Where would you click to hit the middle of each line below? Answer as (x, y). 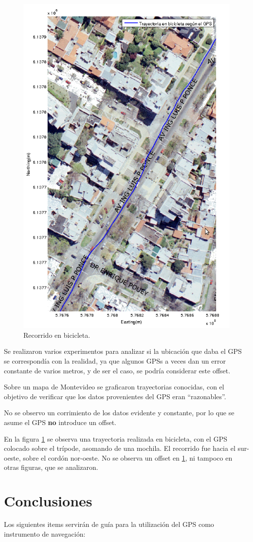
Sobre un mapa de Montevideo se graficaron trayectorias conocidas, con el (114, 387)
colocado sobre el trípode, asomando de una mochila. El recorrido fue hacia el (120, 448)
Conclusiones (48, 501)
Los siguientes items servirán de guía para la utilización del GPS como (109, 524)
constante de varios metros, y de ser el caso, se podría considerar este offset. (117, 370)
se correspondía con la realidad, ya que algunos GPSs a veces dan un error (115, 361)
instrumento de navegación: (45, 533)
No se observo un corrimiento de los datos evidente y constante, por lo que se (119, 413)
